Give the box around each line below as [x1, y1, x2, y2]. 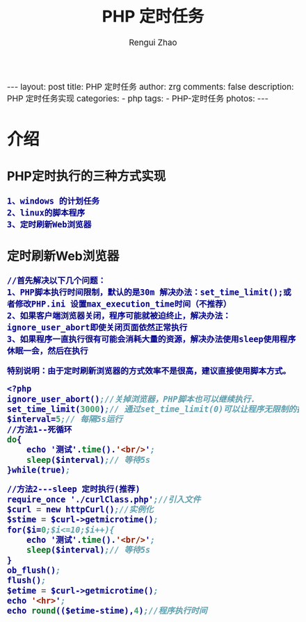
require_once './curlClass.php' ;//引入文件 [7, 494, 201, 505]
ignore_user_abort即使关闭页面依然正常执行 [7, 322, 188, 333]
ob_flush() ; [7, 565, 61, 575]
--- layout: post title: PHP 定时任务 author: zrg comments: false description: [7, 81, 294, 92]
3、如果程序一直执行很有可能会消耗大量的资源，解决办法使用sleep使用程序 [7, 334, 296, 345]
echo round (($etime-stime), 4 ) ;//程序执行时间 [7, 606, 208, 616]
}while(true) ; [7, 465, 71, 475]
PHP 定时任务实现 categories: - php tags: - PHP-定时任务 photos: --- [7, 93, 269, 104]
